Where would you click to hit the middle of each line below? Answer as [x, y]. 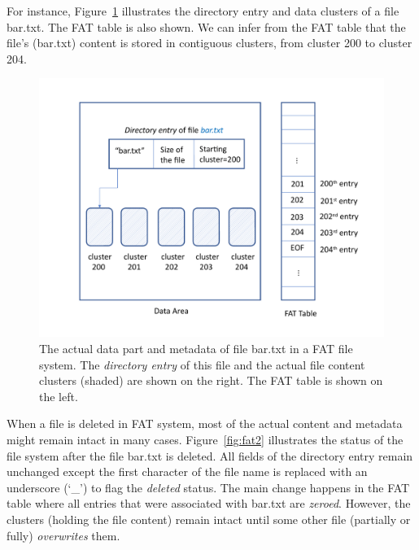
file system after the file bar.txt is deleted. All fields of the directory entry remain [210, 455]
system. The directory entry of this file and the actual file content [202, 364]
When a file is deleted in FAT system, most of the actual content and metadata [205, 423]
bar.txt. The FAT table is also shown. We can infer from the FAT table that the [206, 26]
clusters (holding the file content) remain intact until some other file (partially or [209, 519]
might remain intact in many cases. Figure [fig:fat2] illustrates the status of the [205, 439]
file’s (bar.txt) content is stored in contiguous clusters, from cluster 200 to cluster [209, 43]
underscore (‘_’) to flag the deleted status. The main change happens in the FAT [208, 487]
